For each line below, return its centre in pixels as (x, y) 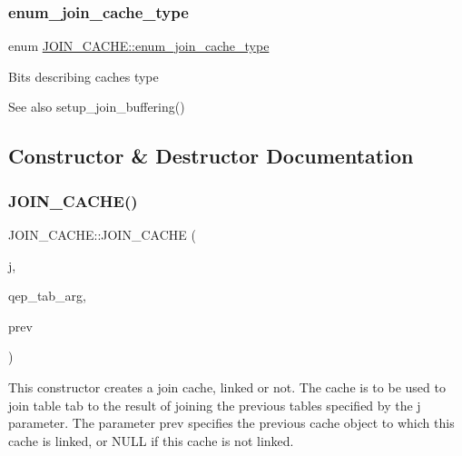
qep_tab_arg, (48, 296)
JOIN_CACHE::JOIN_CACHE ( (102, 234)
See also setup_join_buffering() (97, 107)
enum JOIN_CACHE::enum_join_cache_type (139, 46)
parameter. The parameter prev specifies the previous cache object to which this (231, 423)
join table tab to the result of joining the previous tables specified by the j (215, 405)
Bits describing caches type (84, 76)
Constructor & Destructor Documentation (211, 156)
